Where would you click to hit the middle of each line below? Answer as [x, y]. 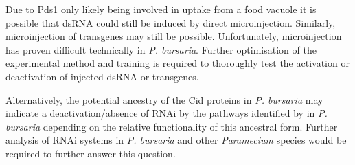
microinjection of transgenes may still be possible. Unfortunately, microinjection [174, 36]
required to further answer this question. [91, 153]
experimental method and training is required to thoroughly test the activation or [177, 63]
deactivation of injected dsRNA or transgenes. [102, 76]
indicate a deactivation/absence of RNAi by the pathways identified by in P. [167, 113]
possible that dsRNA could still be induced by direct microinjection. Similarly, [171, 22]
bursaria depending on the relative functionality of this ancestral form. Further [172, 126]
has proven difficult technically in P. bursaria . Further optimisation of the [161, 49]
